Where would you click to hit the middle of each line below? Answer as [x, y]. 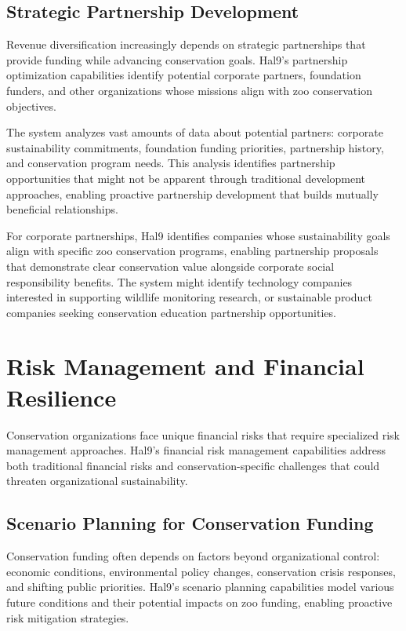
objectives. [31, 106]
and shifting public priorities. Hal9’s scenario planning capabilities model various [200, 587]
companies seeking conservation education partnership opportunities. [171, 312]
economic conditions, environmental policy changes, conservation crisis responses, [201, 571]
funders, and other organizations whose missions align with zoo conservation [189, 90]
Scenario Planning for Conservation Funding [190, 523]
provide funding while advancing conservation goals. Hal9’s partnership [177, 59]
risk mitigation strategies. [68, 617]
